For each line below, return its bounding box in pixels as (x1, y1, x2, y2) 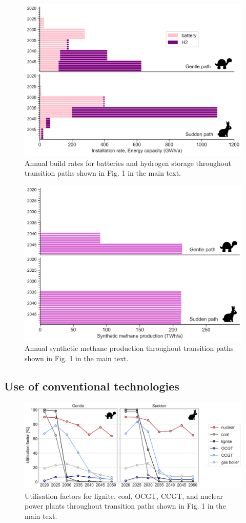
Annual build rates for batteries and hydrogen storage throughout (25, 157, 232, 168)
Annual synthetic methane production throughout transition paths (25, 343, 234, 353)
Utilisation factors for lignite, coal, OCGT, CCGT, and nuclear (25, 490, 223, 501)
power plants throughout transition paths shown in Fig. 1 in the (25, 500, 226, 511)
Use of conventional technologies (4, 378, 179, 394)
